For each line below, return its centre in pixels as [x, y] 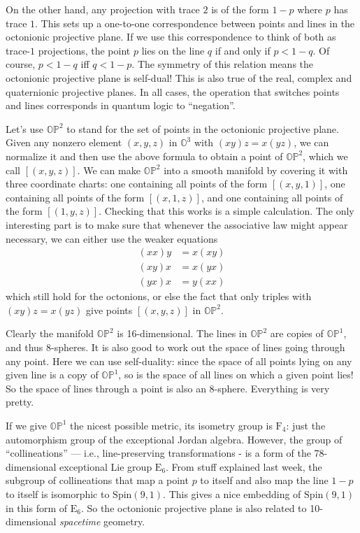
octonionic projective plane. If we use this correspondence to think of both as [171, 37]
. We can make [109, 170]
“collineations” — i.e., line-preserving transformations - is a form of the [158, 453]
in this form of [37, 507]
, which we [325, 156]
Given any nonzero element [64, 142]
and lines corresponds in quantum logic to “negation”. [121, 105]
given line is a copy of [52, 375]
